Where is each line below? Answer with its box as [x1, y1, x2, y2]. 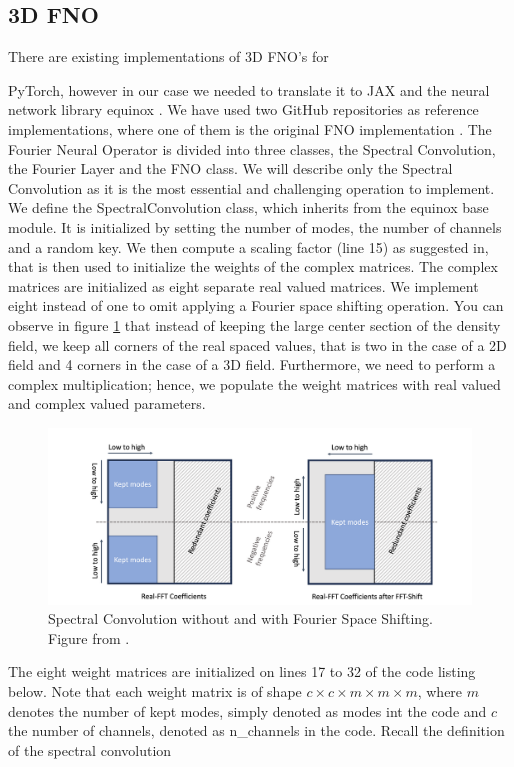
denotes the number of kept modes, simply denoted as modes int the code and [8, 700, 487, 721]
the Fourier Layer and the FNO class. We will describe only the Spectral [8, 158, 453, 179]
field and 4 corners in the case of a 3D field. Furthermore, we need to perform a [8, 354, 496, 375]
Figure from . [48, 627, 130, 648]
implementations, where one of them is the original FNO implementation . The [8, 118, 492, 139]
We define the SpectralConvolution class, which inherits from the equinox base [8, 197, 489, 218]
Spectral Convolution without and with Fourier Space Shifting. [48, 608, 434, 629]
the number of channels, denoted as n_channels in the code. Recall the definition [8, 720, 505, 741]
